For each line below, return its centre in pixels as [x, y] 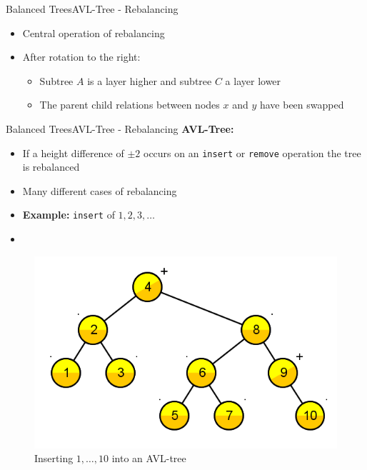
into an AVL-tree [149, 458]
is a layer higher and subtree [150, 80]
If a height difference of [73, 152]
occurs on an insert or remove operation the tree [252, 152]
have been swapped [302, 105]
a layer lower [253, 80]
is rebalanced [51, 167]
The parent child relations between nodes [130, 105]
